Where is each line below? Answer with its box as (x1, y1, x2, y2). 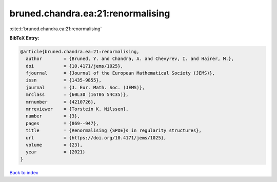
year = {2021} (26, 149, 86, 155)
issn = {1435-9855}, (26, 77, 102, 83)
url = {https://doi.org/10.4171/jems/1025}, (26, 135, 167, 140)
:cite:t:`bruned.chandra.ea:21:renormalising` (9, 26, 102, 32)
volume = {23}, (26, 142, 83, 148)
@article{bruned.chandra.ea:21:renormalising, (20, 49, 140, 54)
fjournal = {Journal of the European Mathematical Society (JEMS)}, (26, 70, 215, 76)
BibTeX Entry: (9, 35, 39, 41)
